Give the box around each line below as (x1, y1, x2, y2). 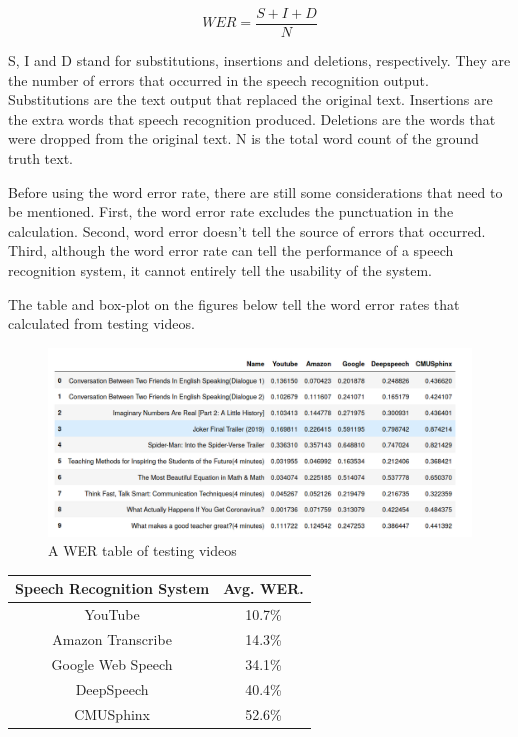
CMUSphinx (74, 703, 151, 724)
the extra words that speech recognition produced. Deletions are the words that (8, 108, 496, 129)
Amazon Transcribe (52, 628, 172, 649)
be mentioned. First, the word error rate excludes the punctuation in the (8, 201, 454, 222)
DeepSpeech (75, 678, 149, 699)
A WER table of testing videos (48, 540, 237, 561)
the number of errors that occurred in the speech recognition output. (8, 69, 429, 90)
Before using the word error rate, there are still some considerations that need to (8, 181, 503, 202)
